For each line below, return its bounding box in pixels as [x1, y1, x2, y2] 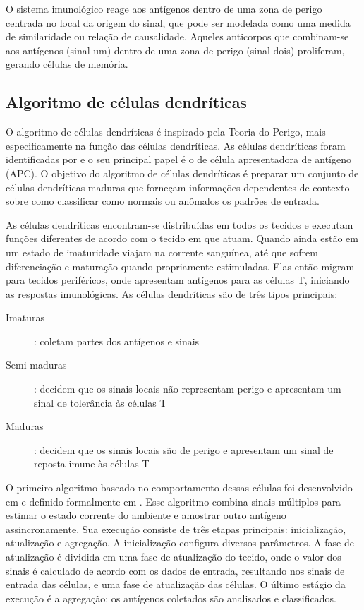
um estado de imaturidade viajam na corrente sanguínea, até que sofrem [6, 244, 318, 259]
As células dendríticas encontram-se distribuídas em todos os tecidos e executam [6, 217, 353, 232]
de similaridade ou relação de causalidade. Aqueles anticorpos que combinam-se [6, 29, 349, 44]
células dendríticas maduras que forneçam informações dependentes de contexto [6, 179, 350, 194]
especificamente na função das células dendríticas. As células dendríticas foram [6, 138, 346, 152]
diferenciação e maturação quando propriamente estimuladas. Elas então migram [6, 258, 355, 273]
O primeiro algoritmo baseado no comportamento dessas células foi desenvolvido [6, 480, 353, 495]
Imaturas [6, 310, 44, 325]
